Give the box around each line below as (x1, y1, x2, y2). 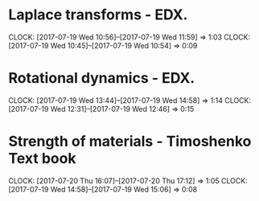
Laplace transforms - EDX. (8, 6, 188, 24)
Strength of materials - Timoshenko (8, 133, 252, 150)
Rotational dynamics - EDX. (8, 69, 195, 88)
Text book (8, 150, 76, 168)
